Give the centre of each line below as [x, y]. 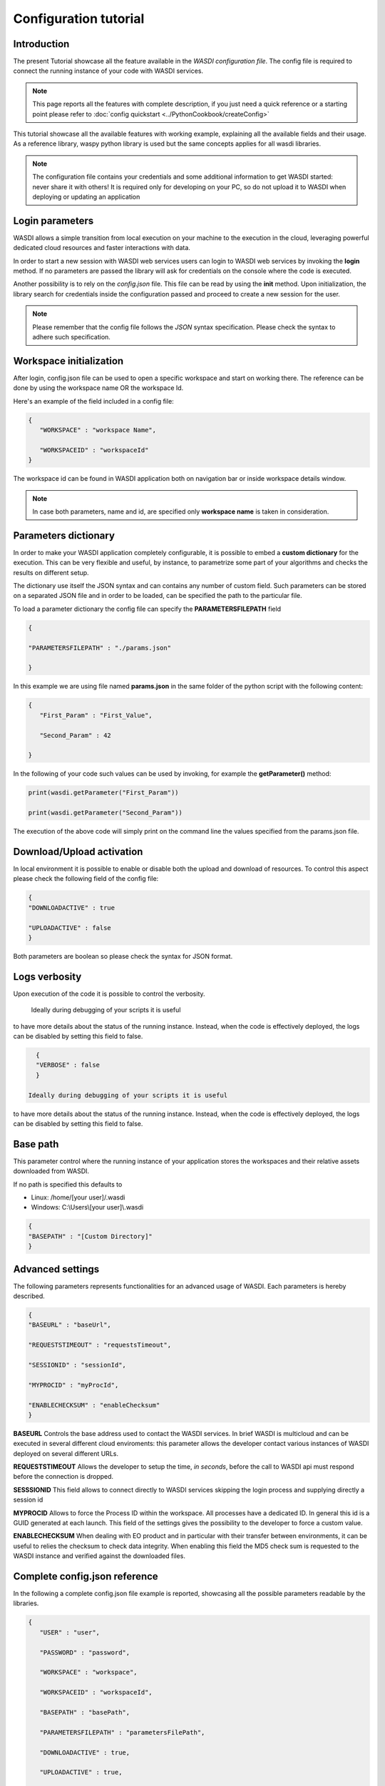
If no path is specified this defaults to [68, 1184]
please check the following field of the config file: [86, 879]
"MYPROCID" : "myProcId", [73, 1385]
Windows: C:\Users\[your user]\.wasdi [87, 1207]
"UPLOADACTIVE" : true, [81, 1772]
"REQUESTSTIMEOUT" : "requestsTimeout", [99, 1345]
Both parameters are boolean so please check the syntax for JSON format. [123, 956]
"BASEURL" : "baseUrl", [70, 1325]
